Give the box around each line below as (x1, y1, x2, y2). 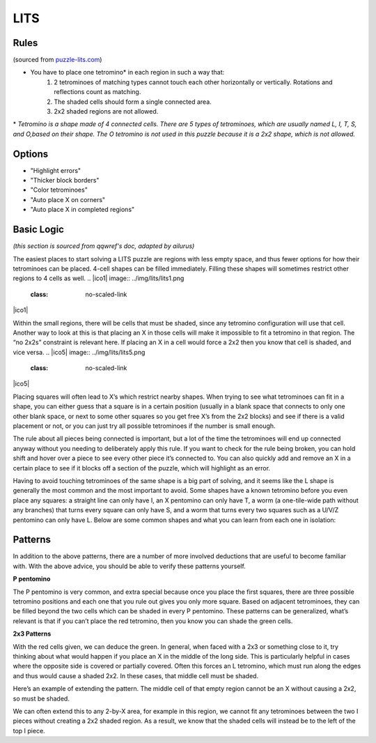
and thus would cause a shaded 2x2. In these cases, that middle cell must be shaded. (13, 671, 259, 680)
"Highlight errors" (30, 166, 81, 174)
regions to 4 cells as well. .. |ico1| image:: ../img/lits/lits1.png (13, 274, 185, 282)
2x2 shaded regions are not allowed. (54, 107, 159, 116)
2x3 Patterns (13, 629, 52, 638)
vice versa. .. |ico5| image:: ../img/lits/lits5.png (13, 348, 146, 356)
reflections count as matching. (54, 88, 141, 96)
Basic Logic (13, 224, 64, 236)
